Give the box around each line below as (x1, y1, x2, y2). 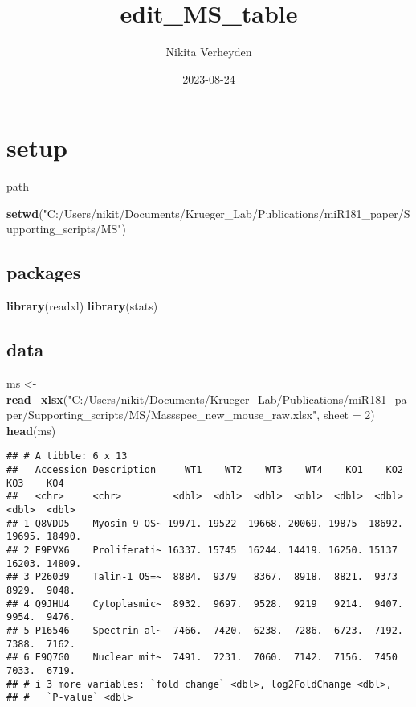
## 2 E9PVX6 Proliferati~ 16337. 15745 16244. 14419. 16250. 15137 (6, 545, 398, 556)
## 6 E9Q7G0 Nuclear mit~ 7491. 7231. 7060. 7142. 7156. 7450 (6, 652, 398, 664)
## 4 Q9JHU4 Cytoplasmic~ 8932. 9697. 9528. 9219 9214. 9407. (6, 598, 403, 610)
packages (6, 260, 81, 285)
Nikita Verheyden (165, 43, 252, 60)
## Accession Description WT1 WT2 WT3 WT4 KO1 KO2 (6, 464, 403, 476)
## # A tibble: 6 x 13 (6, 450, 128, 462)
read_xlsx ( (6, 390, 68, 407)
